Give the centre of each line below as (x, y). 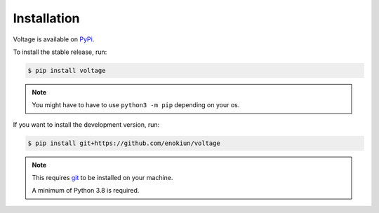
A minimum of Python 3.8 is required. (86, 191)
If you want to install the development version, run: (86, 124)
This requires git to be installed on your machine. (102, 178)
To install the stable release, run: (60, 52)
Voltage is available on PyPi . (54, 39)
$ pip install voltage (67, 70)
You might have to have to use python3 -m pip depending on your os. (136, 105)
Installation (46, 18)
